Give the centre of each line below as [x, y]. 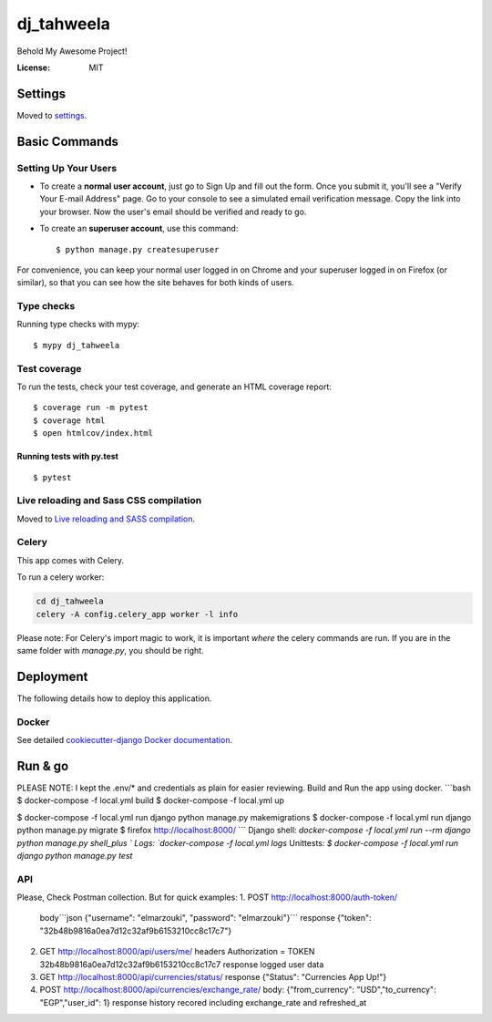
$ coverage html [69, 420]
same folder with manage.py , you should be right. [110, 650]
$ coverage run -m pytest [91, 408]
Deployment [52, 676]
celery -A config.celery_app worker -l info [137, 614]
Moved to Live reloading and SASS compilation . [106, 519]
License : [33, 67]
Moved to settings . [52, 115]
